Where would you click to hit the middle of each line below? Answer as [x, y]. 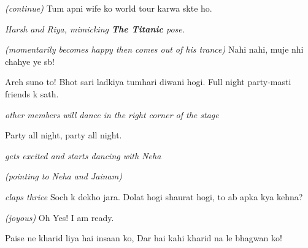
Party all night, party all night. [64, 135]
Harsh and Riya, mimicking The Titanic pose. [95, 28]
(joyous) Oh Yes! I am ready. [60, 217]
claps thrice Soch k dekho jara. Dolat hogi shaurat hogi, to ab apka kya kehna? [154, 196]
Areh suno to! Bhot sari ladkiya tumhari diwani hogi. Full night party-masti [148, 82]
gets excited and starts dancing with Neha [83, 155]
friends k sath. [32, 93]
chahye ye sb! [30, 61]
